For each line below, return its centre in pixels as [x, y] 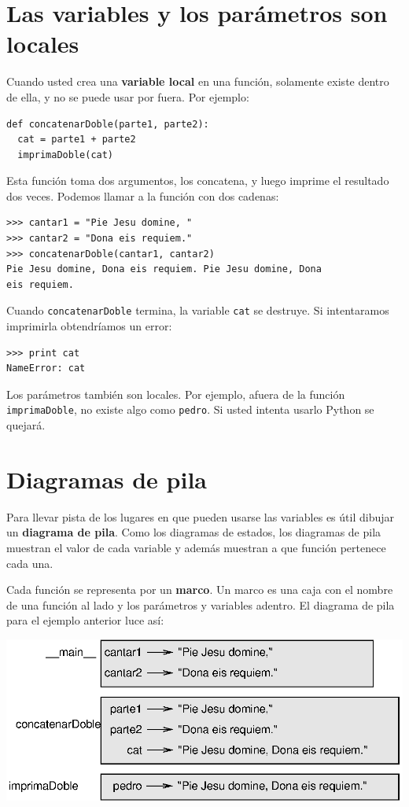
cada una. [30, 563]
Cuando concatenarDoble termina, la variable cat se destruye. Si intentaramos [198, 310]
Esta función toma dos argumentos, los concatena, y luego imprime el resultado [198, 181]
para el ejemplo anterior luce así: [85, 620]
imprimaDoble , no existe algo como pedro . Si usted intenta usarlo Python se [190, 409]
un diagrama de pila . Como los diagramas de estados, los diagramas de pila [194, 532]
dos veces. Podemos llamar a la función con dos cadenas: [143, 195]
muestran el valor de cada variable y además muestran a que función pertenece [196, 548]
